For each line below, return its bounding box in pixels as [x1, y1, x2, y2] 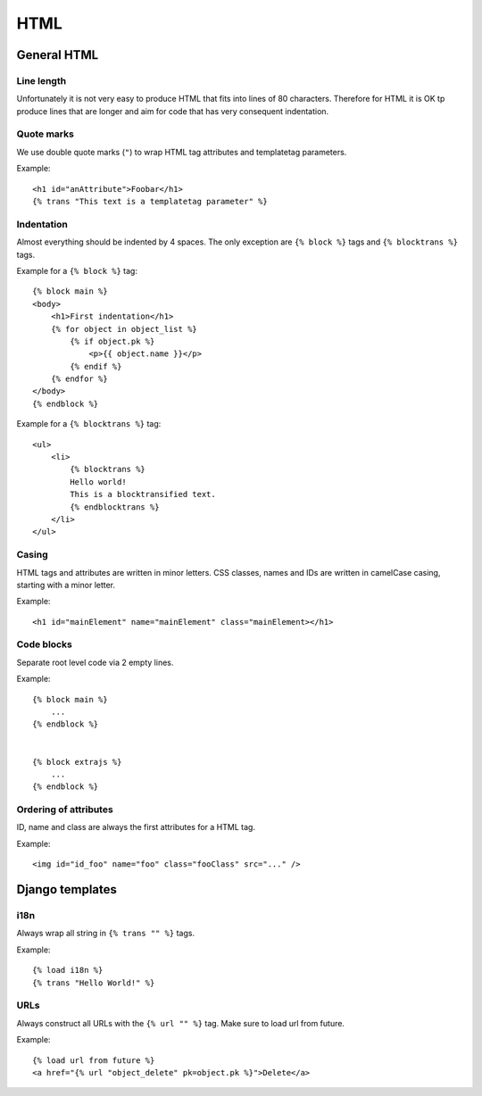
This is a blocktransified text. [70, 489, 216, 500]
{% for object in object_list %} [50, 324, 198, 334]
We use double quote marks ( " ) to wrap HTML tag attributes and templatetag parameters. [16, 146, 347, 157]
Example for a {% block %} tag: [16, 265, 138, 276]
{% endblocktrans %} [70, 502, 160, 512]
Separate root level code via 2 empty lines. [16, 657, 174, 668]
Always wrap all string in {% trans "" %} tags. [16, 928, 195, 939]
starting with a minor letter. [16, 579, 116, 590]
